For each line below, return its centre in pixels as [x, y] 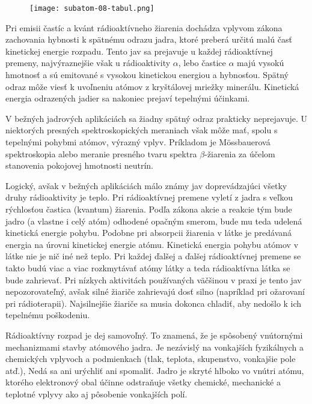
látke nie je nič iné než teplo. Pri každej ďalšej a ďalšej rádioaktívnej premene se [153, 256]
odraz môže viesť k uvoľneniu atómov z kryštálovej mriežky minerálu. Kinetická [152, 86]
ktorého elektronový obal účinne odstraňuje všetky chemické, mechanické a [143, 382]
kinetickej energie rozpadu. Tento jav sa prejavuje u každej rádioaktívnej [139, 51]
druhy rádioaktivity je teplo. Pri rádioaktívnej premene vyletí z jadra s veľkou [149, 197]
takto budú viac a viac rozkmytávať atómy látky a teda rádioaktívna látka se [148, 267]
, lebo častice [202, 63]
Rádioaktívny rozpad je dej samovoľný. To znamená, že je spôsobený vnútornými [154, 335]
